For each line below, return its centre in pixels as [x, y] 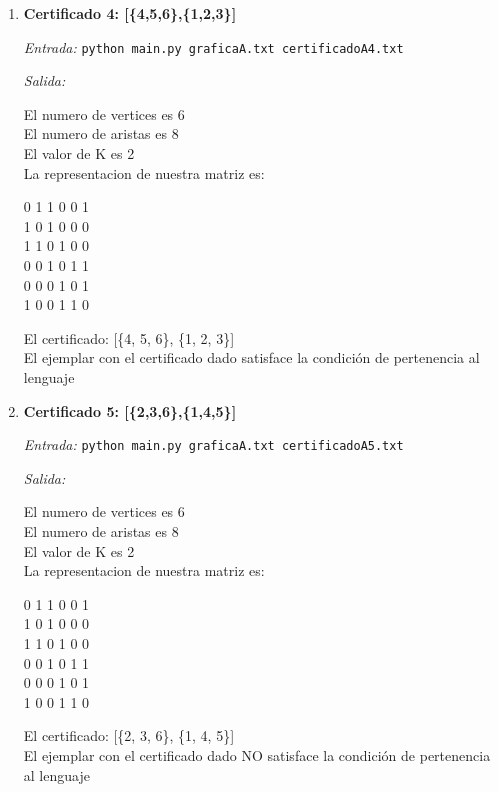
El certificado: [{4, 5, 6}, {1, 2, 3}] [129, 337]
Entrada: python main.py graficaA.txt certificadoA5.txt [213, 444]
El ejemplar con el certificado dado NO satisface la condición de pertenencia [257, 754]
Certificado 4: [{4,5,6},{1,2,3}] [130, 13]
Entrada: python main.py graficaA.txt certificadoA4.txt [213, 46]
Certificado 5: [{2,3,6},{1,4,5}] [130, 410]
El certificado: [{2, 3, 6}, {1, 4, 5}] [129, 735]
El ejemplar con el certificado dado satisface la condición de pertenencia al [251, 357]
